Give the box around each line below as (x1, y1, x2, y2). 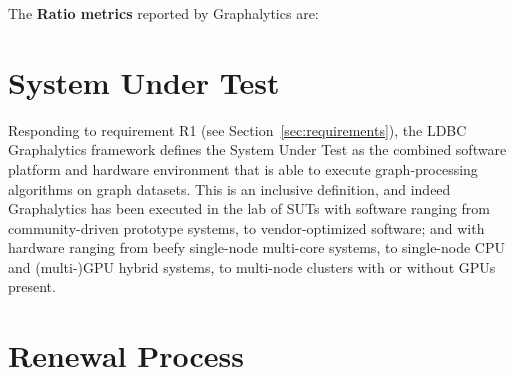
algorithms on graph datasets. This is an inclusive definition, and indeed (8, 178, 451, 199)
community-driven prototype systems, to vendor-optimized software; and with (8, 217, 485, 238)
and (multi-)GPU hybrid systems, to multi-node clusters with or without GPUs (8, 256, 496, 277)
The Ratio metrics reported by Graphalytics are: (8, 3, 319, 23)
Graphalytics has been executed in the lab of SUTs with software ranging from (8, 198, 491, 219)
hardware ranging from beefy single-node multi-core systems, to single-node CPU (8, 237, 505, 258)
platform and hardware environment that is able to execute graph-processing (8, 158, 478, 179)
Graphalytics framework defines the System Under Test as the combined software (8, 139, 507, 160)
